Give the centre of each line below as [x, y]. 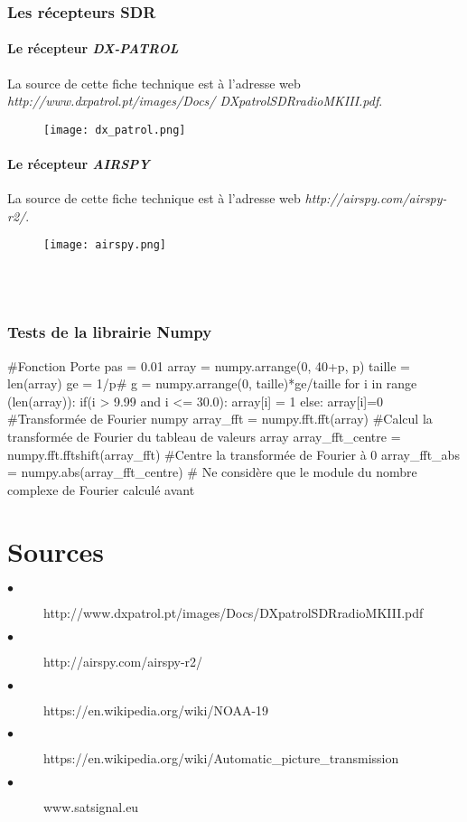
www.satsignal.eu [91, 806]
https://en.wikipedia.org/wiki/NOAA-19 [156, 710]
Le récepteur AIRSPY [79, 164]
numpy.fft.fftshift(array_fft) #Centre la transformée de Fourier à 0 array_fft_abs [233, 454]
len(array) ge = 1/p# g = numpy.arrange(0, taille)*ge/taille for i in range [212, 383]
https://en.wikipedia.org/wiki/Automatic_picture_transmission [221, 758]
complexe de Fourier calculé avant [101, 489]
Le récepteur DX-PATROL [93, 48]
